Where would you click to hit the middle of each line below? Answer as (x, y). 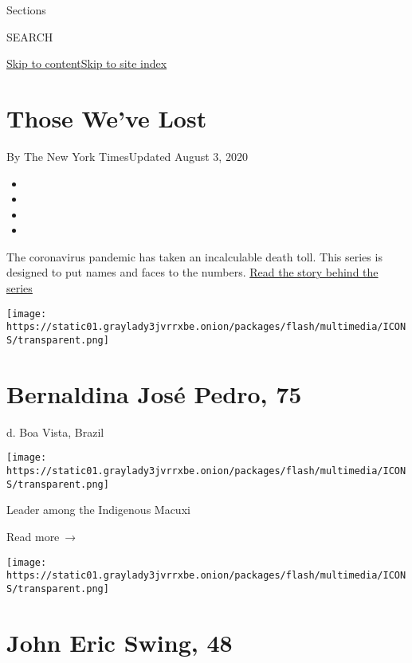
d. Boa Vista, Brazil (55, 432)
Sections (26, 10)
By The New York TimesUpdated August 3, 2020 (127, 156)
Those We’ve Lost (107, 118)
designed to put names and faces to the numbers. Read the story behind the (192, 272)
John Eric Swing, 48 (120, 642)
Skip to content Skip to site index (87, 63)
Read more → (41, 536)
